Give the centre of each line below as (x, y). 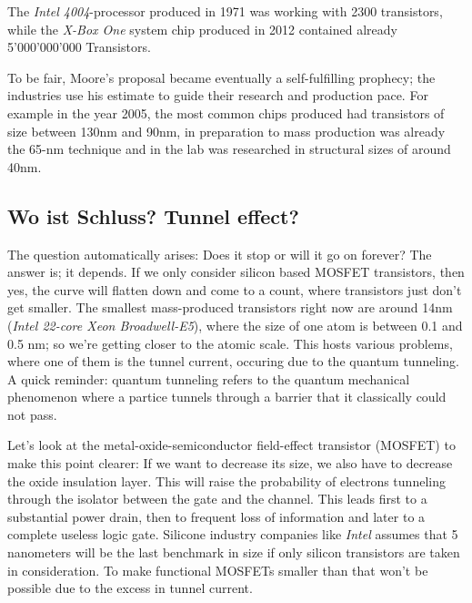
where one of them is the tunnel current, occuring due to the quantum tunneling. (233, 361)
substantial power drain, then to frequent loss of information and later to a (216, 516)
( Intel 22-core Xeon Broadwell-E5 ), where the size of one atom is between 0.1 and (235, 325)
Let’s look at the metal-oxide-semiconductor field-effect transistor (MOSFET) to (231, 445)
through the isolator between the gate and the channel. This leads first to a (217, 499)
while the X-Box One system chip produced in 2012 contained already (202, 29)
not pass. (32, 414)
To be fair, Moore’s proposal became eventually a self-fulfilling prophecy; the (221, 77)
